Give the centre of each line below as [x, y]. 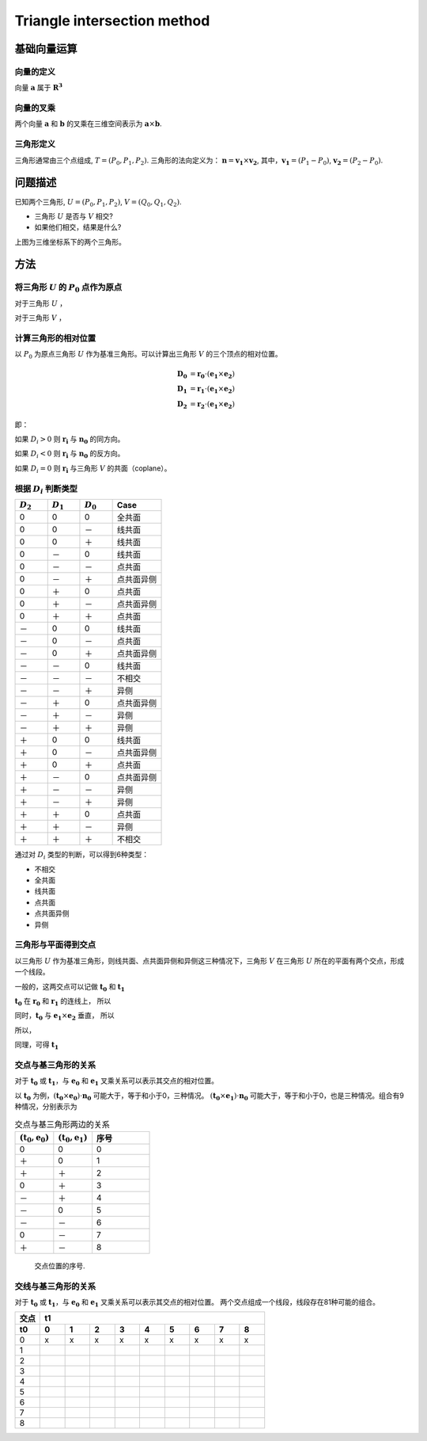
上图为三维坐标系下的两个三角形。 [70, 242]
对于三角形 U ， [41, 303]
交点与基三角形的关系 [55, 1065]
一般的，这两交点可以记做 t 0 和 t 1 [70, 987]
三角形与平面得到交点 [55, 945]
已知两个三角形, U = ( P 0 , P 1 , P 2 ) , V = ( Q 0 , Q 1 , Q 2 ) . [98, 202]
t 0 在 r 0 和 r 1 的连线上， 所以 [63, 1002]
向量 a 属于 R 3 [39, 87]
